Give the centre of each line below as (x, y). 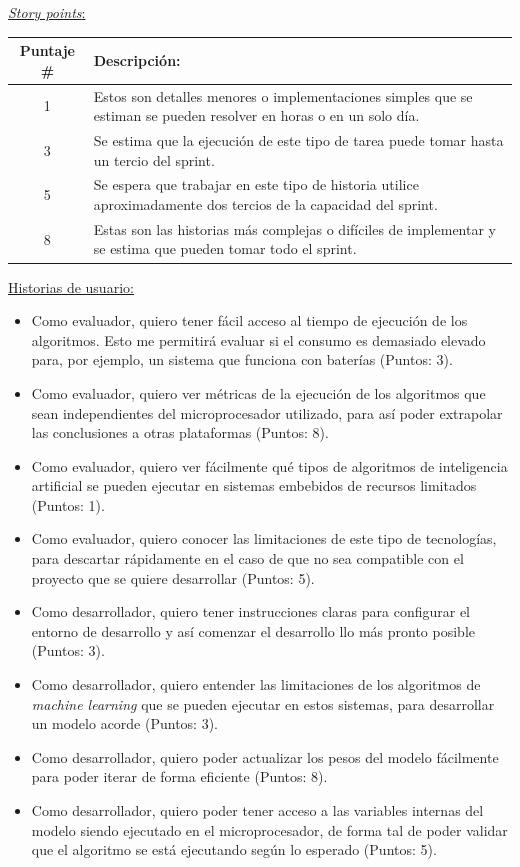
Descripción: (137, 59)
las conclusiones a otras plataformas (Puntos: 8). (180, 432)
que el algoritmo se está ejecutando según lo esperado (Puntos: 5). (234, 849)
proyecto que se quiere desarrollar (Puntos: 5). (173, 577)
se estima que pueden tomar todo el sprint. (225, 248)
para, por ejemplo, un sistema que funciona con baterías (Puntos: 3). (242, 359)
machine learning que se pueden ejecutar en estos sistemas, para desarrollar (263, 703)
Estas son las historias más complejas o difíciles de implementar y (294, 228)
